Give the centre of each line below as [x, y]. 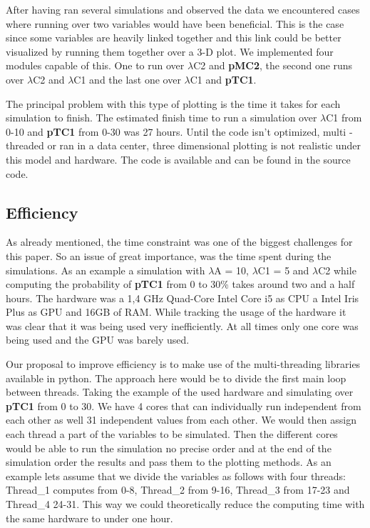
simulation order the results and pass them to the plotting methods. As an [169, 462]
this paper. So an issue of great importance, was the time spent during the [169, 255]
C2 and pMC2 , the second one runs [273, 65]
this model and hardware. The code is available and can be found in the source [178, 159]
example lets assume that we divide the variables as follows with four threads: [176, 475]
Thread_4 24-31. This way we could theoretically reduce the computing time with [185, 504]
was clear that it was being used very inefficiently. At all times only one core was [182, 325]
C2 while [337, 270]
